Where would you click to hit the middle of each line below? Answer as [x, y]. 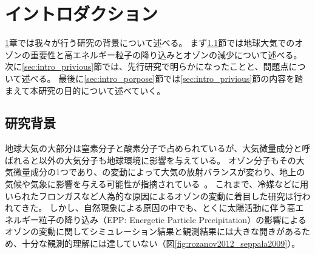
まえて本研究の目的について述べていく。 [85, 90]
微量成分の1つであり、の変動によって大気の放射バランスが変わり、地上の [159, 172]
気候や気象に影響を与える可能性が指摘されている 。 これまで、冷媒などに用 [157, 184]
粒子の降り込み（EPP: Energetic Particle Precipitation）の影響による [172, 219]
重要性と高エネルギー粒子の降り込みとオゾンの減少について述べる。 [166, 54]
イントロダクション [82, 14]
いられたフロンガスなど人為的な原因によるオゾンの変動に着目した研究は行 [154, 196]
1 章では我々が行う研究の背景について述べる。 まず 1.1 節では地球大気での [150, 43]
